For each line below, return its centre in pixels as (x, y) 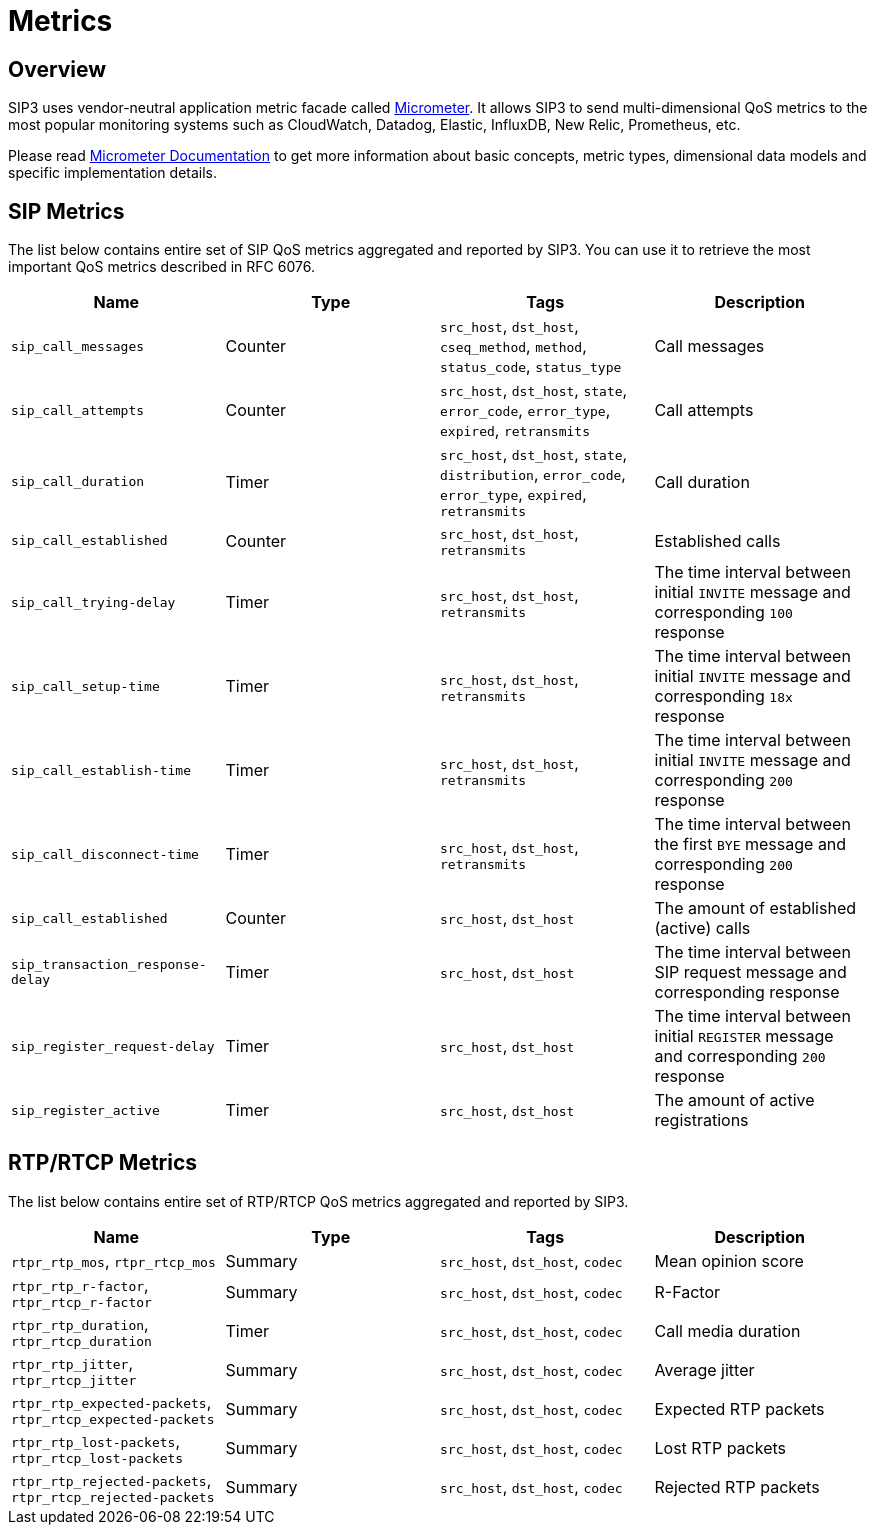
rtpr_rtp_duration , (80, 1323)
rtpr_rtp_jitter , (72, 1362)
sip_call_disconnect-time (105, 854)
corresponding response (747, 992)
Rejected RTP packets (737, 1487)
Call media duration (727, 1331)
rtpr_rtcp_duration (81, 1341)
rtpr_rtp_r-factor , (80, 1284)
